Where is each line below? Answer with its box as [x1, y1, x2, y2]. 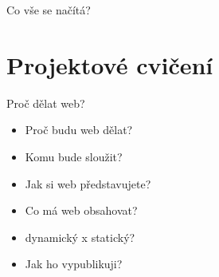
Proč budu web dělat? [25, 121, 133, 138]
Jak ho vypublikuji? [25, 255, 123, 272]
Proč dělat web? [6, 94, 85, 111]
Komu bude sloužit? [25, 148, 123, 164]
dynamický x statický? [25, 228, 135, 245]
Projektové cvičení [6, 48, 213, 81]
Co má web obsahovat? [25, 202, 138, 219]
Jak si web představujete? [25, 175, 151, 192]
